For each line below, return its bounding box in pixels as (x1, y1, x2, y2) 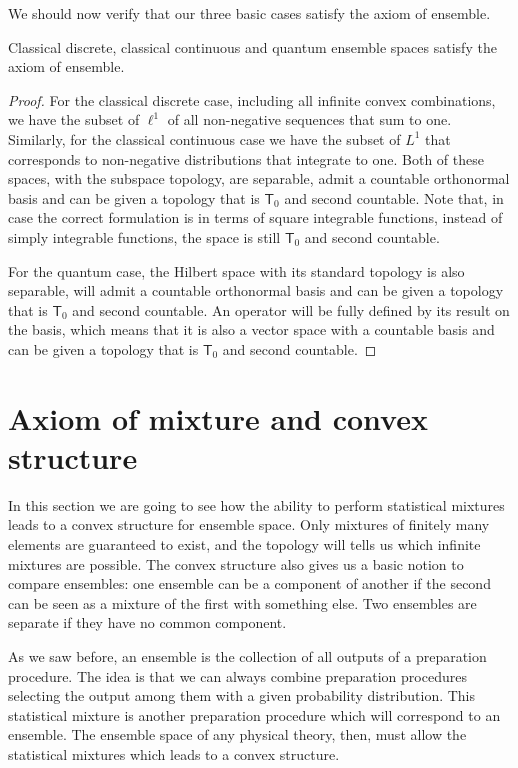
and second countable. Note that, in (284, 187, 504, 208)
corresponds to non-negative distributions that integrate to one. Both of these (8, 148, 484, 169)
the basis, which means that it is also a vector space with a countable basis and (8, 319, 495, 340)
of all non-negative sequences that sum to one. (167, 109, 452, 130)
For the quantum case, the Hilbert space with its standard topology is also (8, 260, 465, 281)
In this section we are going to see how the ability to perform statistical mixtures (8, 494, 505, 515)
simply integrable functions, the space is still (8, 226, 281, 247)
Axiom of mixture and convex (8, 397, 428, 438)
